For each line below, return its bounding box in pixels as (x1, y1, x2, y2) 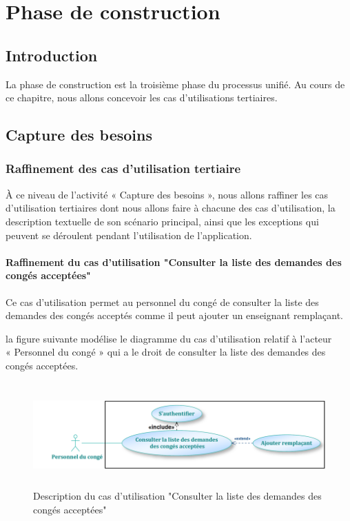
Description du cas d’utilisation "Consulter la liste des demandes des (33, 489, 322, 503)
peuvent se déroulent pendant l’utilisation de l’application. (6, 227, 252, 242)
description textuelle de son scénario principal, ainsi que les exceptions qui (6, 214, 319, 228)
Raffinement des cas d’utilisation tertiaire (6, 160, 241, 177)
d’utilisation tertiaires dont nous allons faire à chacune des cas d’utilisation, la (6, 201, 336, 215)
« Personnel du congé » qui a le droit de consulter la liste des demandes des (6, 345, 326, 359)
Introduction (6, 44, 98, 65)
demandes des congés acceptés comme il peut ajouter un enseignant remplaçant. (6, 308, 344, 323)
